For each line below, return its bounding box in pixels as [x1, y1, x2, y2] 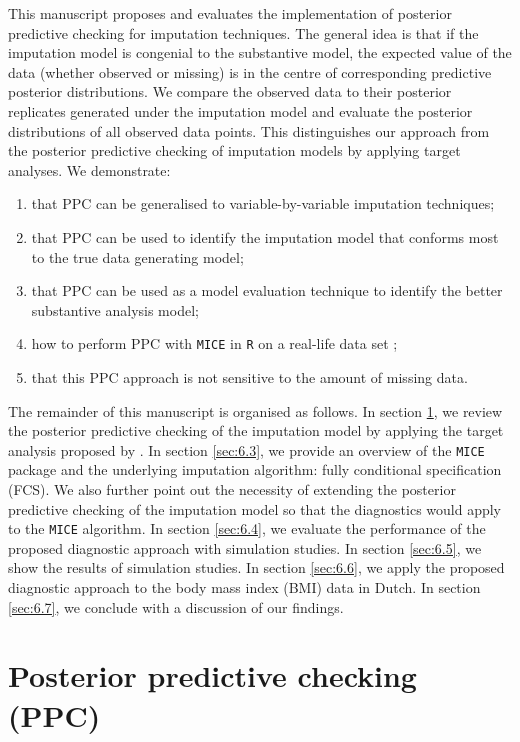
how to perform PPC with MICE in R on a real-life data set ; [31, 333, 398, 354]
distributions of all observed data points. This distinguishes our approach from [8, 120, 490, 141]
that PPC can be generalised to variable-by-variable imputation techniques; [31, 193, 495, 214]
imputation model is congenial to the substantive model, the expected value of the [8, 42, 512, 63]
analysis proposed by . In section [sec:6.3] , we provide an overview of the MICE [8, 439, 485, 460]
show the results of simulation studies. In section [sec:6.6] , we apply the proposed [8, 557, 505, 578]
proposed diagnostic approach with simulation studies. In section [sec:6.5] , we [8, 537, 482, 558]
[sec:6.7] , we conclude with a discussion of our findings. [8, 596, 344, 617]
